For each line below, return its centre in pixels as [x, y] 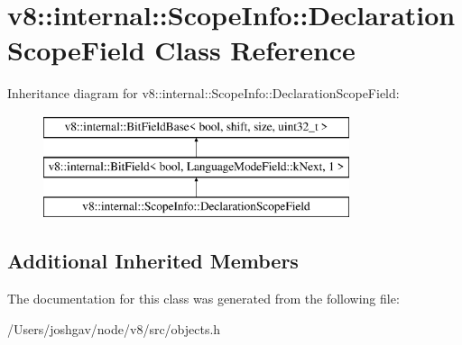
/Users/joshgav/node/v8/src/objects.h [114, 328]
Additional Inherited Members [153, 261]
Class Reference [255, 50]
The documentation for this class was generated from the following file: [203, 299]
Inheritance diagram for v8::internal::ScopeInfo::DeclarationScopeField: [203, 93]
